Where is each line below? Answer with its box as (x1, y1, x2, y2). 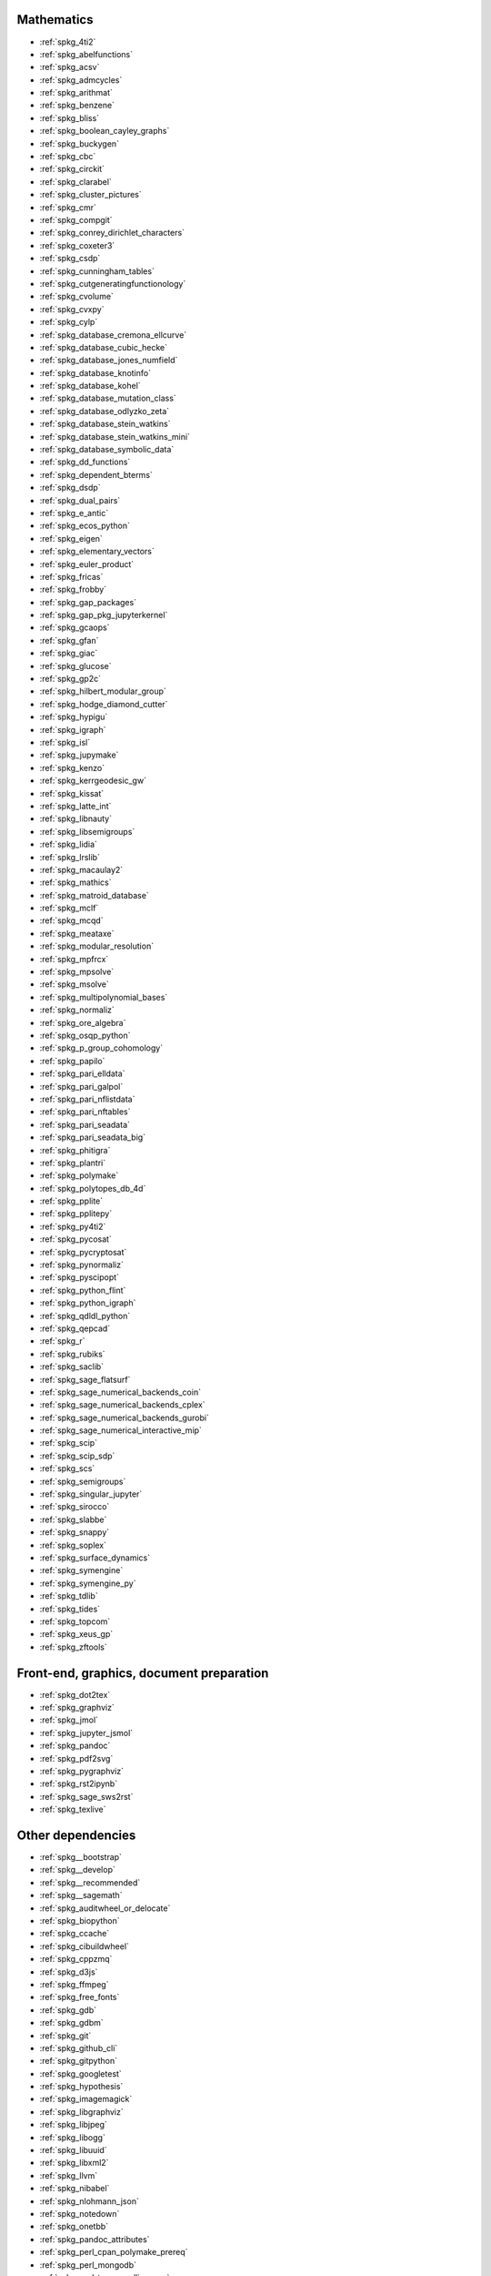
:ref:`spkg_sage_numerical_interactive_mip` (39, 1425, 202, 1436)
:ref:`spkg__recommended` (39, 1876, 141, 1888)
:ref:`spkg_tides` (39, 1603, 100, 1614)
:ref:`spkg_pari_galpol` (39, 1081, 124, 1092)
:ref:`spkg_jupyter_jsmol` (39, 1727, 134, 1738)
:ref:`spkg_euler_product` (39, 558, 135, 569)
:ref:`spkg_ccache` (39, 1928, 110, 1939)
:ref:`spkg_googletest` (39, 2068, 122, 2079)
